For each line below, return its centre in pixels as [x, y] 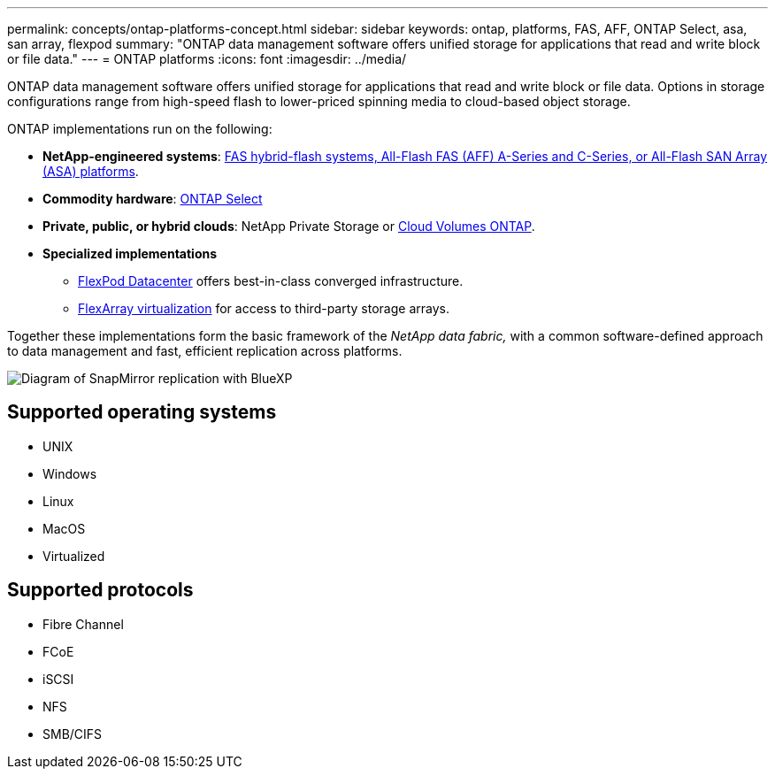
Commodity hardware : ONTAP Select [153, 199]
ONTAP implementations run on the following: [140, 129]
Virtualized [74, 556]
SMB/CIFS [73, 734]
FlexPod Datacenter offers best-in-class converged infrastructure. [271, 281]
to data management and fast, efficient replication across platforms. [205, 351]
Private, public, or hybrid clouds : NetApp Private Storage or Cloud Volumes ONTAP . [289, 226]
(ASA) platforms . [91, 171]
